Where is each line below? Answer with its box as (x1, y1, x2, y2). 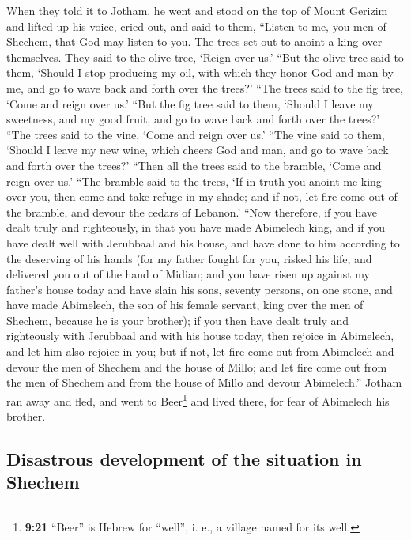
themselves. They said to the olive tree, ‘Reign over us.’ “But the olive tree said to (6, 48, 404, 65)
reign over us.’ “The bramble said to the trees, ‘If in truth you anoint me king (6, 172, 382, 189)
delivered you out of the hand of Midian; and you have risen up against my (6, 266, 370, 282)
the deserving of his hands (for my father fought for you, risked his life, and (6, 250, 372, 266)
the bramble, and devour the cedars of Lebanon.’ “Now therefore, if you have (6, 203, 378, 220)
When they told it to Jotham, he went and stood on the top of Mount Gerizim (6, 2, 388, 18)
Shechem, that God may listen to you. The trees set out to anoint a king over (6, 33, 383, 50)
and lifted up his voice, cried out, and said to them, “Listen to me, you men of (6, 17, 386, 34)
